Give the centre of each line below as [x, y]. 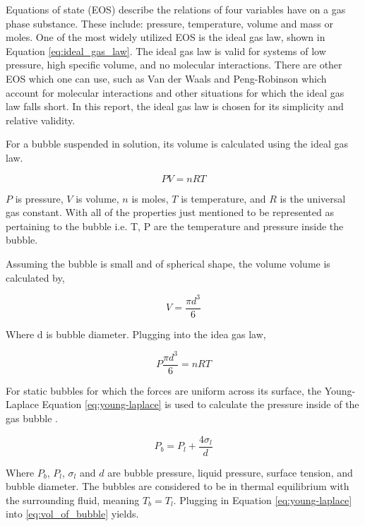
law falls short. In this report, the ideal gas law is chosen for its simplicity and [175, 106]
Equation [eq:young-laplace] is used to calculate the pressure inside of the [201, 404]
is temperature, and [223, 198]
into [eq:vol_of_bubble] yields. [72, 514]
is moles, [150, 198]
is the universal [313, 198]
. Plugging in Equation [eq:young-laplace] [263, 500]
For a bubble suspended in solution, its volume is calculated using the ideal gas [177, 144]
